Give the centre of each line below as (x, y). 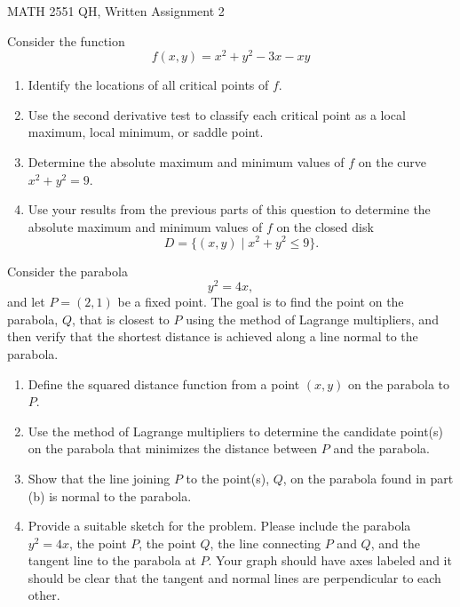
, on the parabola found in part (368, 478)
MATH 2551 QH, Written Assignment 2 (116, 11)
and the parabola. (381, 448)
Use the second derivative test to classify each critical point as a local (217, 114)
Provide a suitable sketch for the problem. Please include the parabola (219, 526)
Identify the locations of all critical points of (148, 85)
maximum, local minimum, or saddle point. (146, 132)
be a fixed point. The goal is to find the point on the (261, 302)
